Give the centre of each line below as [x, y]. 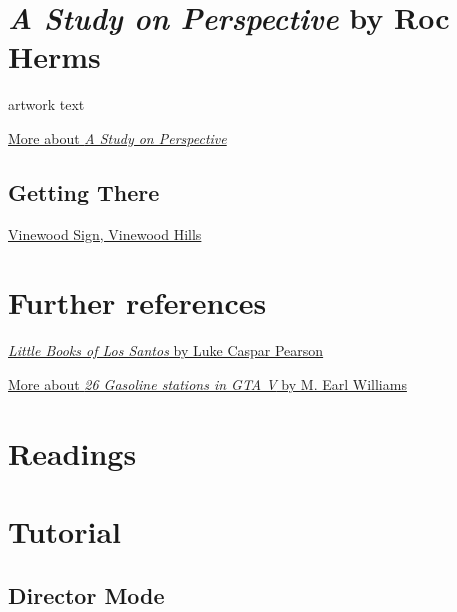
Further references [137, 302]
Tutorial [65, 531]
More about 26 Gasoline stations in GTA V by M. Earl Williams [207, 384]
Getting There [84, 191]
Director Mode [86, 594]
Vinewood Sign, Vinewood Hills [105, 233]
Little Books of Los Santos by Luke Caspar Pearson [166, 350]
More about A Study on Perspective [117, 137]
